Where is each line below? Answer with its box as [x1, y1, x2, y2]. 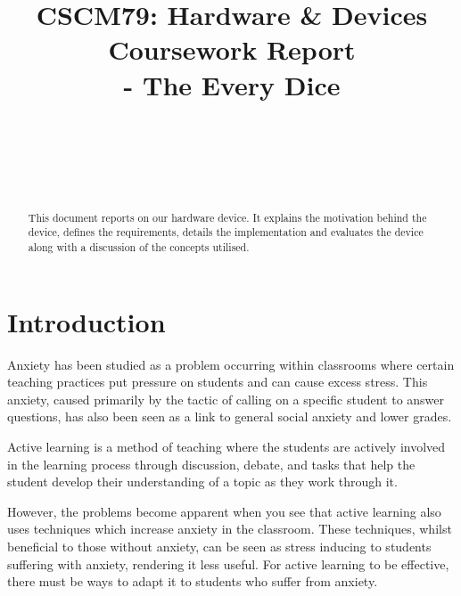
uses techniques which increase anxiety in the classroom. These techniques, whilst [7, 519, 452, 538]
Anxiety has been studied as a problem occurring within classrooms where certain [7, 355, 455, 373]
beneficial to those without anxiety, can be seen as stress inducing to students [7, 536, 432, 555]
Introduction [7, 303, 166, 339]
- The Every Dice [123, 66, 341, 102]
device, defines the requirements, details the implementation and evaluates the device [28, 225, 424, 240]
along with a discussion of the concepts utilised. [28, 239, 250, 254]
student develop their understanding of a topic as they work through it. [7, 472, 398, 491]
